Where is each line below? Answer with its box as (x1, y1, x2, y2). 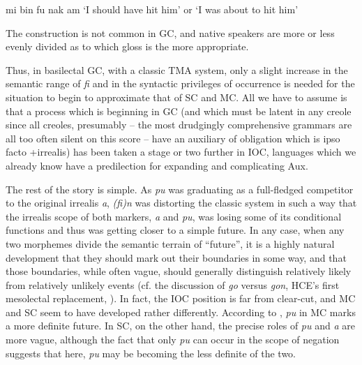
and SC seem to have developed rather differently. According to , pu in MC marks (6, 304, 356, 319)
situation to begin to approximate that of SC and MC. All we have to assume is (6, 89, 347, 104)
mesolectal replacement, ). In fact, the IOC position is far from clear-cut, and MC (6, 291, 356, 306)
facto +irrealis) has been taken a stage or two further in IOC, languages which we (6, 144, 356, 159)
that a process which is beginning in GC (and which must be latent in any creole (6, 103, 352, 118)
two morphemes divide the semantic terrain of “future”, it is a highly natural (6, 236, 335, 251)
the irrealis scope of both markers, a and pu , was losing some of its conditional (6, 209, 342, 223)
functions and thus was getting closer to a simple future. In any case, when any (6, 223, 345, 237)
